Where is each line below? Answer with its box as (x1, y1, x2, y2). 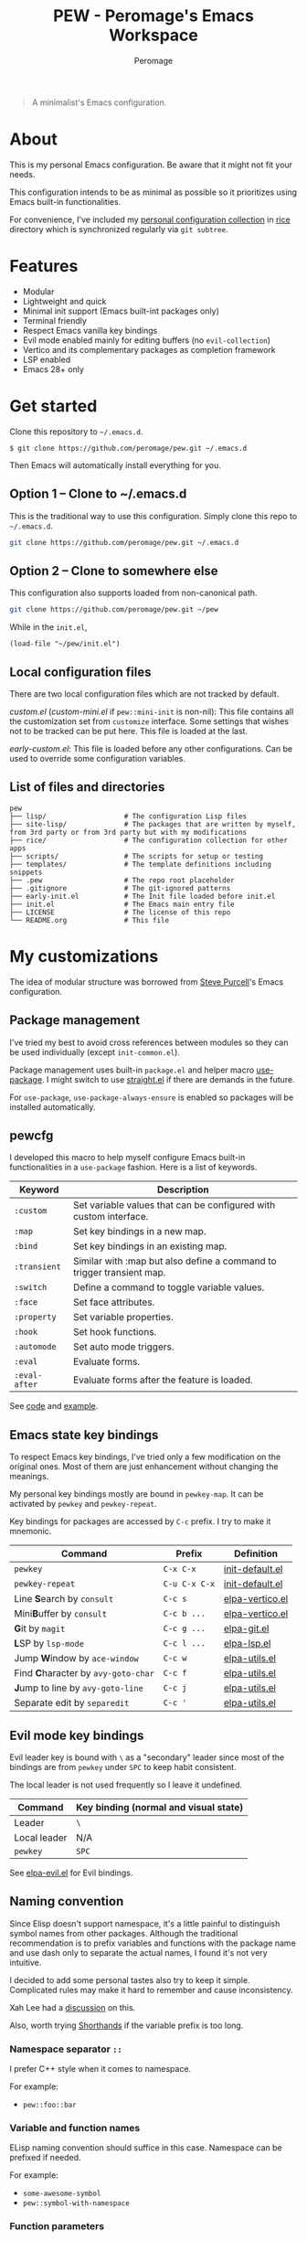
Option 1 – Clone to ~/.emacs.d (9, 486, 187, 502)
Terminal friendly (22, 315, 87, 325)
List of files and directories (9, 779, 165, 795)
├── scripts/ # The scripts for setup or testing (9, 851, 263, 860)
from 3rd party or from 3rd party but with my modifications (9, 827, 248, 837)
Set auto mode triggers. (72, 1340, 175, 1353)
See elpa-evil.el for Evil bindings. (9, 1867, 133, 1878)
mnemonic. (9, 1526, 52, 1537)
